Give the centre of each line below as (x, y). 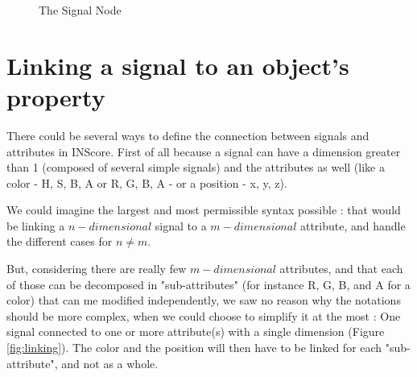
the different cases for (60, 241)
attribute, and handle (353, 225)
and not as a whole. (110, 363)
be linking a (36, 225)
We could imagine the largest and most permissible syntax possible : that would (204, 210)
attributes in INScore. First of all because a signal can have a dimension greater (204, 151)
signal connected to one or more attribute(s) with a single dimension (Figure (196, 331)
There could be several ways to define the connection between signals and (188, 135)
